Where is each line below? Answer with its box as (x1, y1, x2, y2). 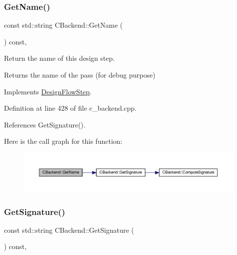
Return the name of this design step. (4, 53, 115, 63)
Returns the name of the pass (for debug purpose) (4, 70, 156, 80)
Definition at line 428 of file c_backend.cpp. (4, 103, 137, 113)
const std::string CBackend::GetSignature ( (4, 224, 134, 235)
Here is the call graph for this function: (4, 136, 122, 146)
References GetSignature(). (4, 119, 85, 129)
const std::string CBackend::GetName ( (4, 20, 123, 30)
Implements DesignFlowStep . (4, 86, 92, 96)
